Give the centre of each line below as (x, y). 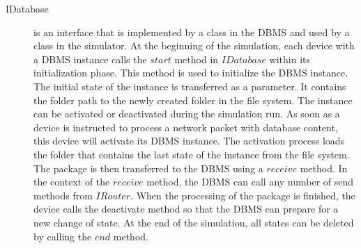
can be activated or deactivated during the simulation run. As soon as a (187, 114)
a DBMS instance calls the (90, 59)
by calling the (63, 236)
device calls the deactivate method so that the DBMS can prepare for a (186, 209)
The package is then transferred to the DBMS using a (148, 168)
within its (290, 59)
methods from (63, 195)
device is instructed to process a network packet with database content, (186, 127)
